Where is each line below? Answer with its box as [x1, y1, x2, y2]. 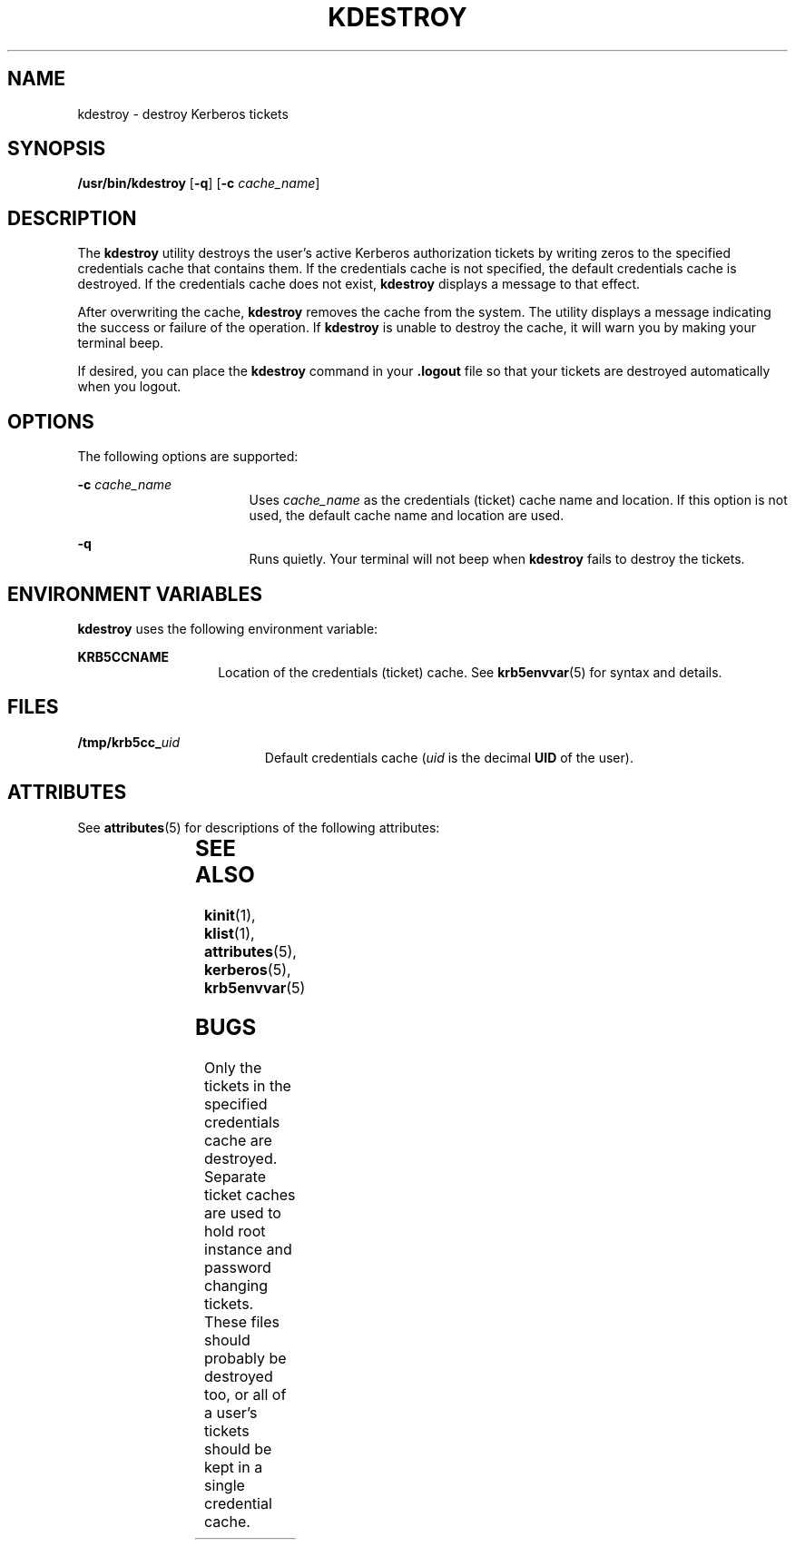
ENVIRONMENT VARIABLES [7, 582, 262, 606]
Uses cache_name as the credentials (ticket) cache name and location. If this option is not [249, 492, 788, 508]
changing [204, 1276, 269, 1296]
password [204, 1258, 271, 1277]
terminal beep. [77, 335, 164, 351]
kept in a [204, 1458, 263, 1477]
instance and [204, 1240, 292, 1259]
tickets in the [204, 1077, 291, 1096]
